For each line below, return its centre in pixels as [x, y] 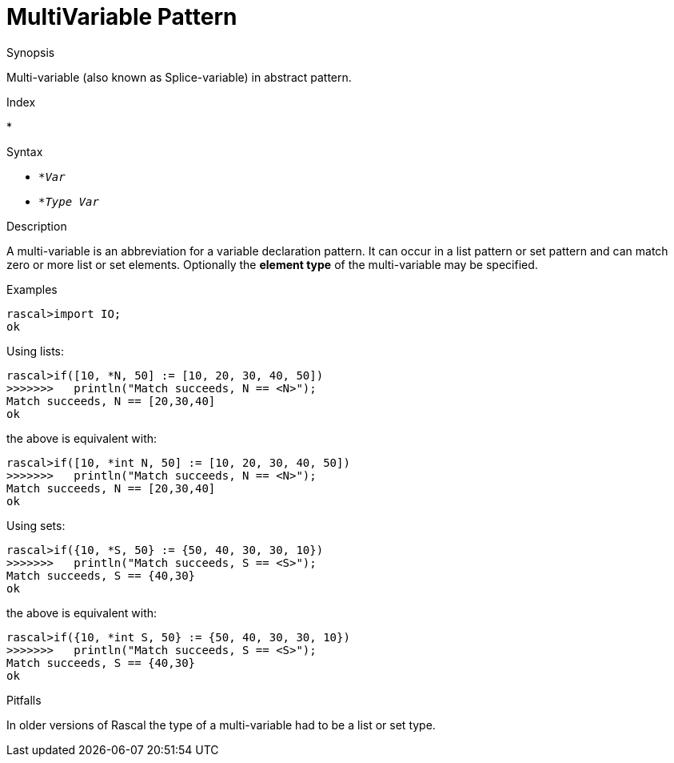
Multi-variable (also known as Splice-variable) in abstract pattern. [179, 77]
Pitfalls [24, 700]
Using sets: [36, 525]
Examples [32, 289]
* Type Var [69, 201]
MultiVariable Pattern [122, 17]
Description [37, 226]
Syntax [25, 151]
